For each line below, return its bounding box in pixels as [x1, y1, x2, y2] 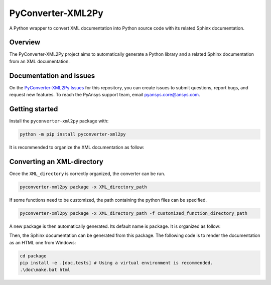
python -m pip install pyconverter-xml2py [20, 131, 126, 137]
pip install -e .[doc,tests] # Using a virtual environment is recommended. [20, 260, 213, 266]
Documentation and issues [9, 71, 95, 80]
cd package [20, 253, 47, 258]
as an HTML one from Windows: [9, 239, 76, 245]
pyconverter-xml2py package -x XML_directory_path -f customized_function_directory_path [20, 210, 248, 216]
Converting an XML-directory [9, 157, 104, 166]
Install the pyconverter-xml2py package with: [9, 118, 109, 124]
